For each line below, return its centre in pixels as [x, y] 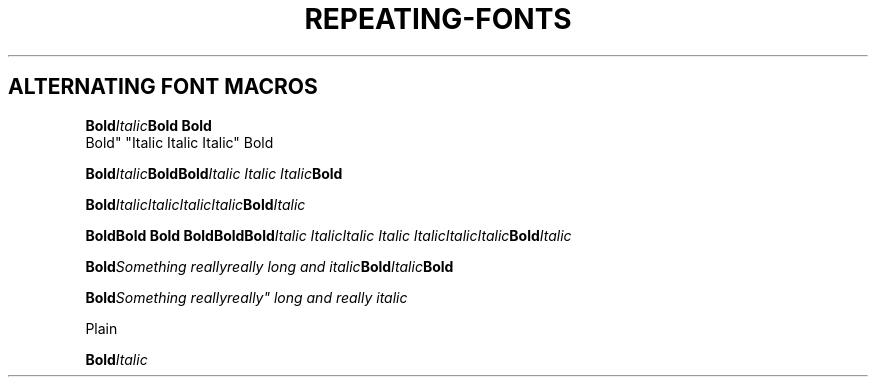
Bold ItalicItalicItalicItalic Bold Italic [195, 204]
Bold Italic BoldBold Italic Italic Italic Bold [214, 173]
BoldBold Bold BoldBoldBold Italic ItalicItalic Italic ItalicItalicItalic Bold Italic [328, 235]
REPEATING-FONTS [438, 19]
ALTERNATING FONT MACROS [163, 87]
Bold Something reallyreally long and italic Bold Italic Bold [269, 266]
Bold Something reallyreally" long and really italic [246, 297]
